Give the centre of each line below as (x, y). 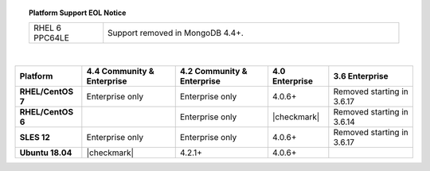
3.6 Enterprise (361, 76)
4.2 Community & (213, 71)
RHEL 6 (47, 28)
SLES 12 (35, 137)
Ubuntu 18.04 (46, 153)
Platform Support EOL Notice (78, 13)
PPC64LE (51, 38)
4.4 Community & (120, 71)
